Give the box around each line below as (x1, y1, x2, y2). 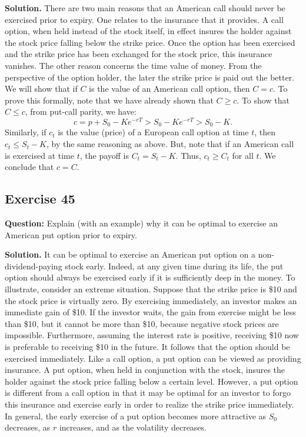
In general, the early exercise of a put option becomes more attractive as (5, 409, 267, 422)
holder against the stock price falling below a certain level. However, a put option (5, 375, 298, 387)
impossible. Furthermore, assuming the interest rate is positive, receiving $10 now (5, 329, 299, 341)
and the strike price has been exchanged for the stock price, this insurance (5, 48, 272, 60)
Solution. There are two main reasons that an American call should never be (5, 2, 285, 14)
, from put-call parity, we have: (25, 105, 137, 118)
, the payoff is (79, 149, 129, 161)
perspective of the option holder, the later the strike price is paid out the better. (5, 71, 295, 83)
